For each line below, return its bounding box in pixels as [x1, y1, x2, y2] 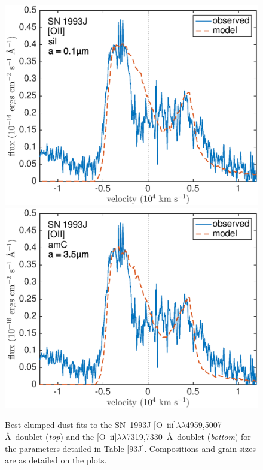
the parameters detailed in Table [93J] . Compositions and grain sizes [5, 442, 256, 454]
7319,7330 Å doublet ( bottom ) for [126, 430, 251, 443]
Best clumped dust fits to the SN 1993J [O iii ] [5, 418, 176, 431]
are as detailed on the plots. [5, 454, 107, 466]
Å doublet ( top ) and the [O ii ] [5, 430, 117, 443]
